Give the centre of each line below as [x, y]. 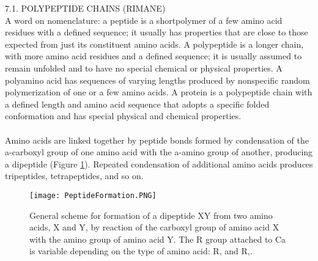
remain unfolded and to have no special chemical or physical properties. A [144, 68]
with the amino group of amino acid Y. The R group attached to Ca [158, 239]
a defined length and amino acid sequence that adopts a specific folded [137, 104]
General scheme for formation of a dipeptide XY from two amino [151, 215]
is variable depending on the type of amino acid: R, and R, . [141, 251]
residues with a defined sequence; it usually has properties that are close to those [157, 32]
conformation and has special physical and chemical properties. [123, 116]
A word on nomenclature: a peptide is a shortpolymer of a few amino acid [144, 20]
